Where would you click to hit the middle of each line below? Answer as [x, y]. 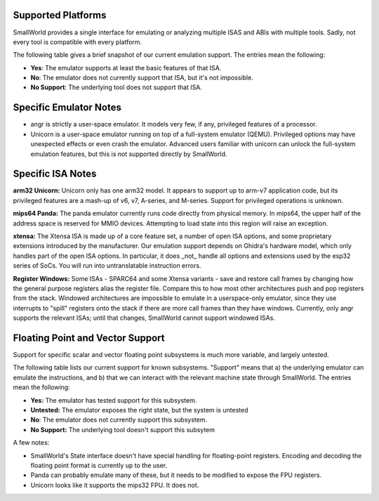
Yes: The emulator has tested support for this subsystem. [114, 400]
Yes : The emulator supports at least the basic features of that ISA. [126, 67]
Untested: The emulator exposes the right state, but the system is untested [139, 410]
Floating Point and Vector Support [89, 338]
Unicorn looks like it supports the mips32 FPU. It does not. [115, 485]
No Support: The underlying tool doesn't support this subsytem [123, 429]
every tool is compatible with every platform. [78, 41]
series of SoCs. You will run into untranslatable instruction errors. [107, 266]
